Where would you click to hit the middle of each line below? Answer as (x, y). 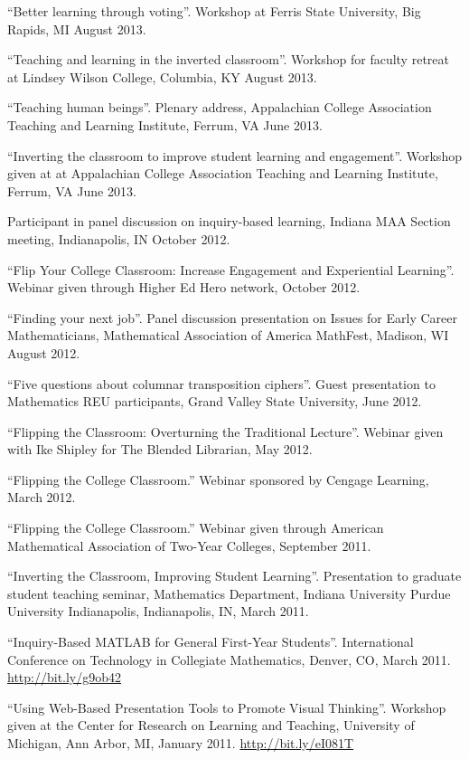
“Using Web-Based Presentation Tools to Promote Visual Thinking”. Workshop (227, 707)
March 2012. (42, 497)
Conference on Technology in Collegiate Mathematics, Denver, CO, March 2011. (229, 659)
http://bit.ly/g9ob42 (65, 677)
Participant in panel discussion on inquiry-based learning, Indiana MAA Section (229, 221)
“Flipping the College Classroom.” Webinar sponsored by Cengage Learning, (218, 479)
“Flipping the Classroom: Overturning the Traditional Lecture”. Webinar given (225, 431)
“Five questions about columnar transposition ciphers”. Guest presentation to (221, 383)
